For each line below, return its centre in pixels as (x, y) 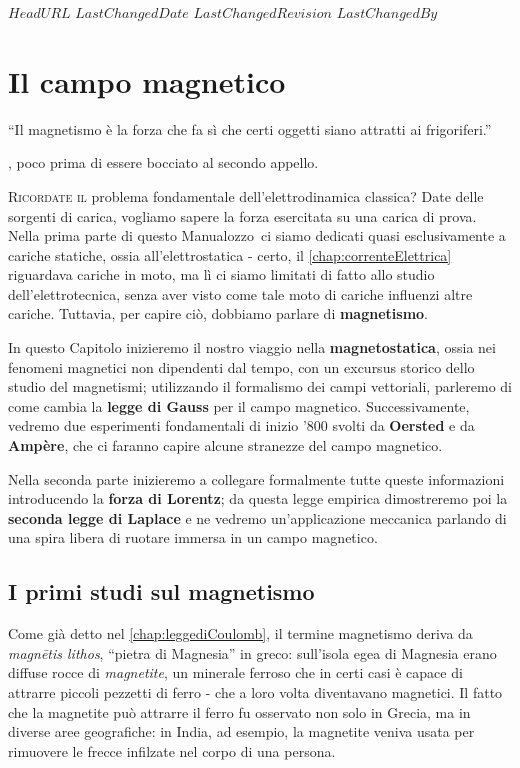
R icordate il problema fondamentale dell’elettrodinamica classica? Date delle (246, 195)
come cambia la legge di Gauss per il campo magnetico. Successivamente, (239, 405)
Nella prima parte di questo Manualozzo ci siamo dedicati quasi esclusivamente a (257, 235)
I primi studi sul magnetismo (161, 591)
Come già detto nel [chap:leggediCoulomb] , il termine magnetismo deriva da (240, 633)
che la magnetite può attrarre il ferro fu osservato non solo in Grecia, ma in (239, 711)
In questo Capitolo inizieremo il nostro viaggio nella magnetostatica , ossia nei (252, 347)
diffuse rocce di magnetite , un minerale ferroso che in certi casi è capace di (235, 672)
